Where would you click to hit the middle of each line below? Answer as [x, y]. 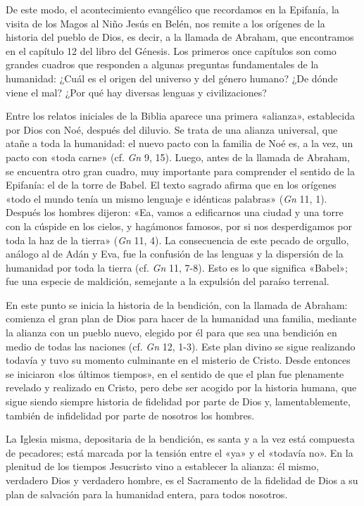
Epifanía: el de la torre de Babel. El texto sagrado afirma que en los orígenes [171, 185]
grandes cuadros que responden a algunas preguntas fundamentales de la [162, 64]
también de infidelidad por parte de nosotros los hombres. [130, 415]
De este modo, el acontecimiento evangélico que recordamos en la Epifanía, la [172, 9]
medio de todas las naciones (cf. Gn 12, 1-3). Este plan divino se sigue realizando [181, 346]
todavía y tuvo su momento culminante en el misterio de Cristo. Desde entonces [178, 360]
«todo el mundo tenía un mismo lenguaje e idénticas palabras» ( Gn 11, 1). [167, 198]
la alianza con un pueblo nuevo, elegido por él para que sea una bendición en [171, 333]
